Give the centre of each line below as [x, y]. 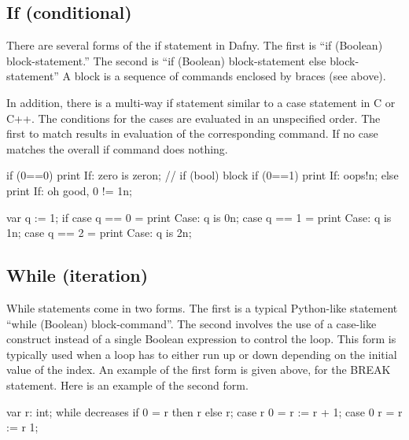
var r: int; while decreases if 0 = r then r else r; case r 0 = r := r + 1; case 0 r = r [204, 411]
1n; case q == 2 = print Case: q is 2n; [99, 233]
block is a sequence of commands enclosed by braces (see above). [230, 76]
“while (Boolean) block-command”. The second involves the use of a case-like [192, 323]
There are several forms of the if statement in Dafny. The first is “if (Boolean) [195, 45]
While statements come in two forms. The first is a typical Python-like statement [202, 307]
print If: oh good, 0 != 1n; [69, 190]
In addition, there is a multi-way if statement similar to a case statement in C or [201, 102]
